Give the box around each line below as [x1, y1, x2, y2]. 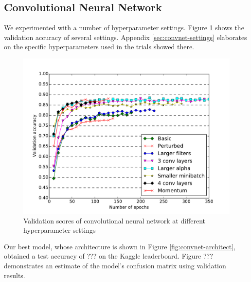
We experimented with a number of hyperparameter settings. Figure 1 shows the [4, 22, 244, 33]
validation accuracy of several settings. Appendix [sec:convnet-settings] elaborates [4, 32, 247, 42]
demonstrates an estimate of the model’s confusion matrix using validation [4, 260, 226, 270]
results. [4, 270, 25, 280]
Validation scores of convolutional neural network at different [23, 215, 206, 225]
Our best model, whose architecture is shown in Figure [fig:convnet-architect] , [4, 241, 235, 251]
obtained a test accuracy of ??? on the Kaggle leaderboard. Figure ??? [4, 251, 213, 261]
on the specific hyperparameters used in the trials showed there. [4, 41, 195, 52]
